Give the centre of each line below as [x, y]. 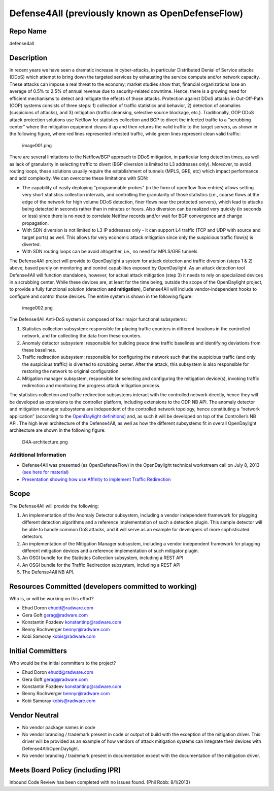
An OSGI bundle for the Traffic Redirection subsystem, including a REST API [101, 565]
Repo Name [28, 31]
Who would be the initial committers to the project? [63, 663]
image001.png [37, 145]
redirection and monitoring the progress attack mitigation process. [91, 385]
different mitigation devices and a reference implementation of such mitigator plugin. [111, 551]
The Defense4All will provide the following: [54, 506]
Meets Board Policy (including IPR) [65, 770]
